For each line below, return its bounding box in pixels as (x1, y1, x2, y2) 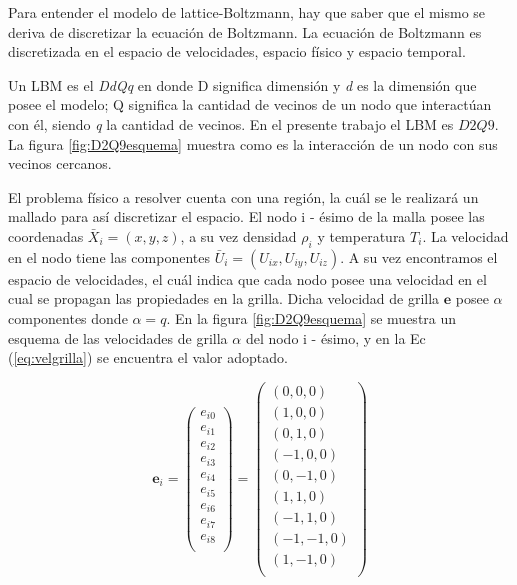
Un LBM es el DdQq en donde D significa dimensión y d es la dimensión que (8, 74, 477, 95)
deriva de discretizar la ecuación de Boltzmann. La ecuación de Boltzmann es (8, 21, 482, 42)
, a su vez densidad (180, 225, 297, 246)
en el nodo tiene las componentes (8, 246, 210, 267)
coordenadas (8, 225, 84, 246)
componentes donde (8, 307, 128, 328)
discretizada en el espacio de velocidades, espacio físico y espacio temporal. (8, 41, 466, 62)
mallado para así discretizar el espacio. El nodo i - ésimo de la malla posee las (8, 206, 485, 227)
